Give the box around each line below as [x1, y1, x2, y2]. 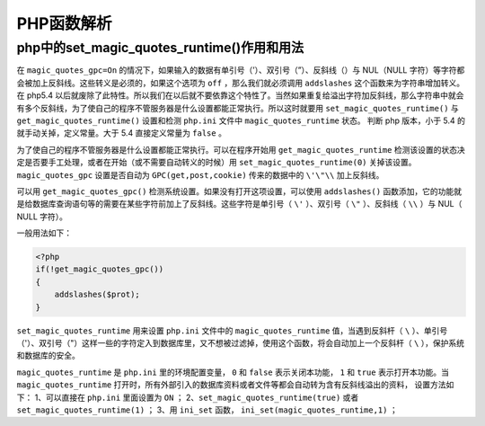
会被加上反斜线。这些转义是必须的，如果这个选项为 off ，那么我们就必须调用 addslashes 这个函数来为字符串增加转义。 [16, 77, 465, 88]
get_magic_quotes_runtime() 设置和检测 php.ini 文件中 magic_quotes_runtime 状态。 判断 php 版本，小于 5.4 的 [16, 115, 466, 126]
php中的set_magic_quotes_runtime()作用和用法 [16, 40, 304, 56]
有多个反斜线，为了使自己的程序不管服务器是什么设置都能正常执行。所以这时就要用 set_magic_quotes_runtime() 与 [16, 102, 460, 113]
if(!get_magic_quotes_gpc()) [35, 264, 164, 274]
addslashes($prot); [54, 289, 141, 300]
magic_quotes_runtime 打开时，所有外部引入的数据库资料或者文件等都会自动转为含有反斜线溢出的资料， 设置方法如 [16, 379, 454, 390]
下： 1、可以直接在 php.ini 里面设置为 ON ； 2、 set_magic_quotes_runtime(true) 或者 [16, 392, 359, 403]
